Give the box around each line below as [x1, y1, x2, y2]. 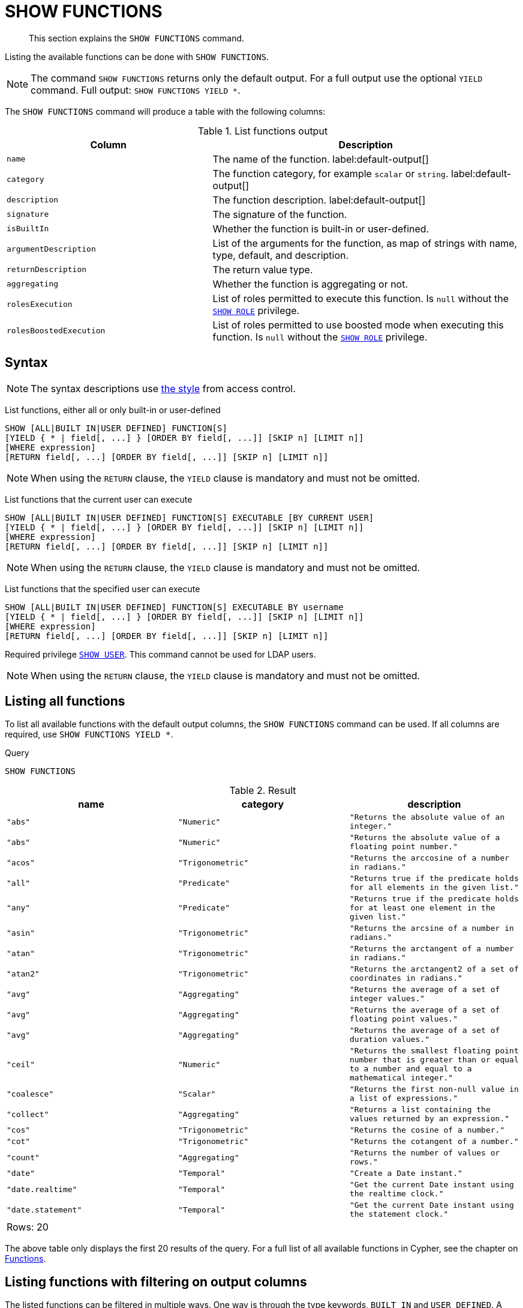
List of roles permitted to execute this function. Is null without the [212, 292, 509, 304]
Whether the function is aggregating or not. [212, 277, 408, 290]
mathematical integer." [349, 1073, 453, 1083]
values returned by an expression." [349, 1114, 510, 1124]
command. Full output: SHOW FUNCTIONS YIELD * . [31, 83, 241, 96]
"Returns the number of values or [349, 1148, 500, 1158]
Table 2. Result [229, 784, 296, 797]
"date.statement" [7, 1205, 82, 1214]
